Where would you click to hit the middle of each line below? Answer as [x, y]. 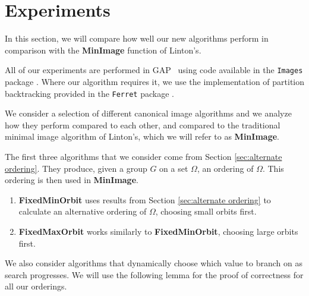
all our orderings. [36, 286]
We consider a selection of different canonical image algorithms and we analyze [148, 113]
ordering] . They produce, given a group [76, 168]
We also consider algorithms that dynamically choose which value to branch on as [154, 263]
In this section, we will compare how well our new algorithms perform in [137, 38]
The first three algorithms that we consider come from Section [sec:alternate [144, 156]
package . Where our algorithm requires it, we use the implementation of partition [155, 81]
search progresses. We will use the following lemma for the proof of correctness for [154, 274]
